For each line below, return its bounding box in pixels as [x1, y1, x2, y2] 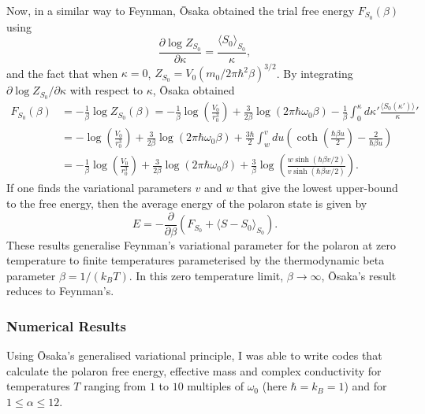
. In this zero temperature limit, [129, 267, 284, 283]
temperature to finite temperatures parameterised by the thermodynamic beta [6, 252, 385, 268]
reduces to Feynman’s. [6, 283, 114, 299]
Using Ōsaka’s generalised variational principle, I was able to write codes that [6, 347, 382, 364]
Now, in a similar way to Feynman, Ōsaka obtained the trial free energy [6, 2, 355, 18]
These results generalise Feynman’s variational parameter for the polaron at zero [6, 236, 396, 253]
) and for [344, 378, 387, 394]
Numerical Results [6, 316, 127, 335]
